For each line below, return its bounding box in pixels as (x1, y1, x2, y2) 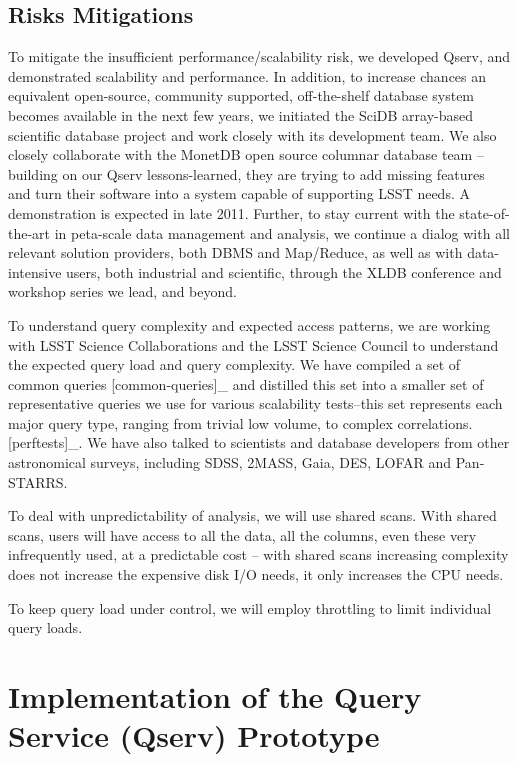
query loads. (8, 617, 83, 638)
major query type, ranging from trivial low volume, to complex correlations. (8, 412, 473, 433)
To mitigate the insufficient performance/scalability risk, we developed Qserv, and (8, 46, 511, 67)
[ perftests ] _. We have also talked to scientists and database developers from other (8, 432, 510, 453)
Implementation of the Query (8, 676, 422, 717)
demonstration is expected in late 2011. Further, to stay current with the (8, 202, 455, 223)
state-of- (459, 202, 510, 223)
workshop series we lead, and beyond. (8, 281, 237, 302)
